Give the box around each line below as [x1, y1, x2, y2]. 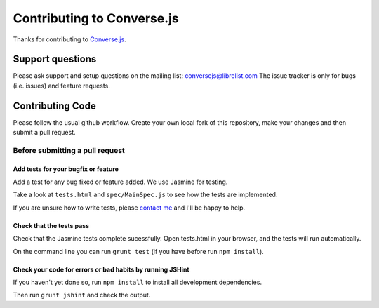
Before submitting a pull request [13, 145, 126, 155]
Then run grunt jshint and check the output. [13, 291, 151, 300]
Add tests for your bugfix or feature [13, 165, 119, 173]
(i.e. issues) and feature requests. [13, 81, 110, 90]
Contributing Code [13, 100, 96, 112]
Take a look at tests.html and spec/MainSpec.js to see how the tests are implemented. [13, 190, 278, 199]
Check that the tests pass [13, 221, 90, 229]
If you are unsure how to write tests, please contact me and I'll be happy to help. [13, 203, 246, 212]
